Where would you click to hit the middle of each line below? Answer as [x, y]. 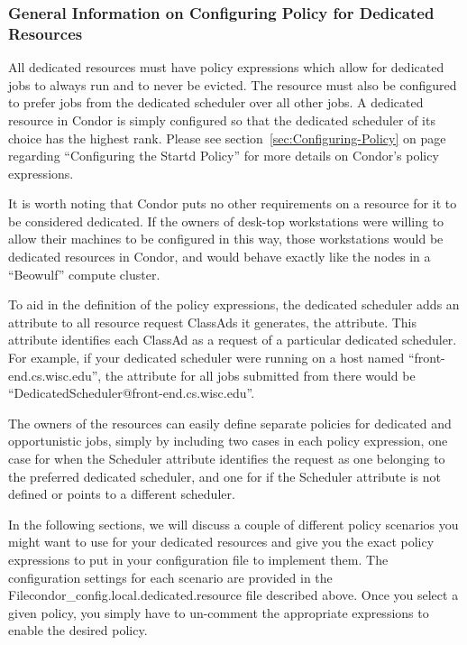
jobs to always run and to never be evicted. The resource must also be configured [233, 84]
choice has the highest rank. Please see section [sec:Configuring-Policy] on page [227, 138]
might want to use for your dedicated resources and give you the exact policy [221, 542]
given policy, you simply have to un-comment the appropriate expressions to [219, 612]
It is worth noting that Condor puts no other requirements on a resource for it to [233, 203]
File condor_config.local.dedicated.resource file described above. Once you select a [233, 595]
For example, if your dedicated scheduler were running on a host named [206, 358]
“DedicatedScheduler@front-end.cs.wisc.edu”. [132, 393]
